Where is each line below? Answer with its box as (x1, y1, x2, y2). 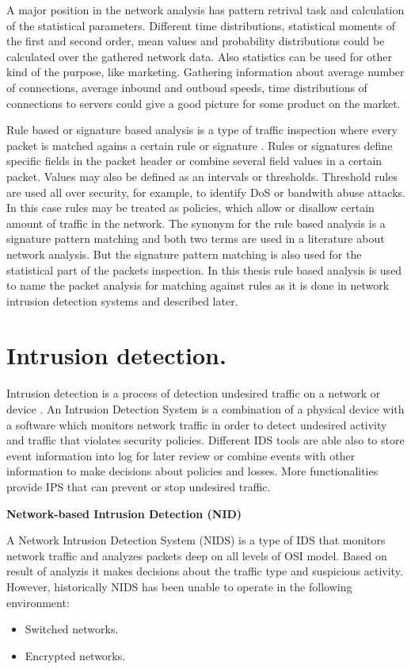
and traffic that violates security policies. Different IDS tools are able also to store (6, 432, 405, 448)
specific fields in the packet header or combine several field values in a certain (6, 152, 382, 169)
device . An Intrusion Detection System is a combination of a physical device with (6, 401, 405, 417)
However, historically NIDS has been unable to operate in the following (6, 578, 352, 594)
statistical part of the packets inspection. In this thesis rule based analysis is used (6, 261, 402, 278)
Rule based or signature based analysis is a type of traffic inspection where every (6, 121, 398, 138)
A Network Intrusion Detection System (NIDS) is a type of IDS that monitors (6, 532, 386, 548)
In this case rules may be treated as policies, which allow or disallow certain (6, 199, 375, 216)
